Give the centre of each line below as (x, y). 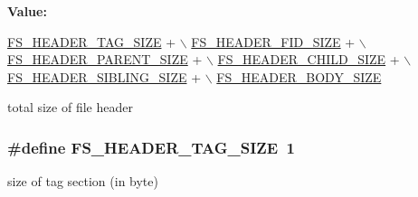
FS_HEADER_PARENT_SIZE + (105, 59)
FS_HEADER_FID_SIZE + (273, 41)
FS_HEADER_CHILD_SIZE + (309, 59)
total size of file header (70, 107)
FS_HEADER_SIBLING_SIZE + (104, 76)
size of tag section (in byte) (83, 181)
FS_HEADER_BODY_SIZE (299, 76)
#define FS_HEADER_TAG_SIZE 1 (151, 147)
